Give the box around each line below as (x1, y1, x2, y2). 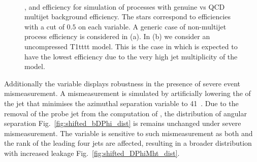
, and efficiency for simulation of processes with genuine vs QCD (24, 1, 225, 12)
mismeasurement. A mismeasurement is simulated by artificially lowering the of (4, 88, 251, 99)
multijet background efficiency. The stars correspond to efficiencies (24, 11, 231, 22)
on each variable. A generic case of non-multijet (78, 21, 227, 31)
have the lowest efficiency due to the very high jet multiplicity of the (24, 51, 238, 61)
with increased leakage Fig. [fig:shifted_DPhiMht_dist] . (4, 147, 180, 158)
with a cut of (24, 21, 65, 31)
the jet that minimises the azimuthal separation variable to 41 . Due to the (4, 98, 239, 108)
